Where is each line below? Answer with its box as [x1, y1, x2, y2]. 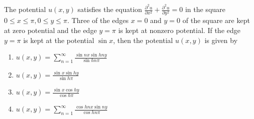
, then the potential [113, 34, 173, 45]
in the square [185, 4, 226, 14]
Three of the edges [71, 15, 129, 25]
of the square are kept [182, 15, 250, 25]
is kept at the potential [23, 34, 95, 45]
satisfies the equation [77, 4, 142, 14]
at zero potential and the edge [4, 24, 97, 35]
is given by [204, 34, 238, 45]
